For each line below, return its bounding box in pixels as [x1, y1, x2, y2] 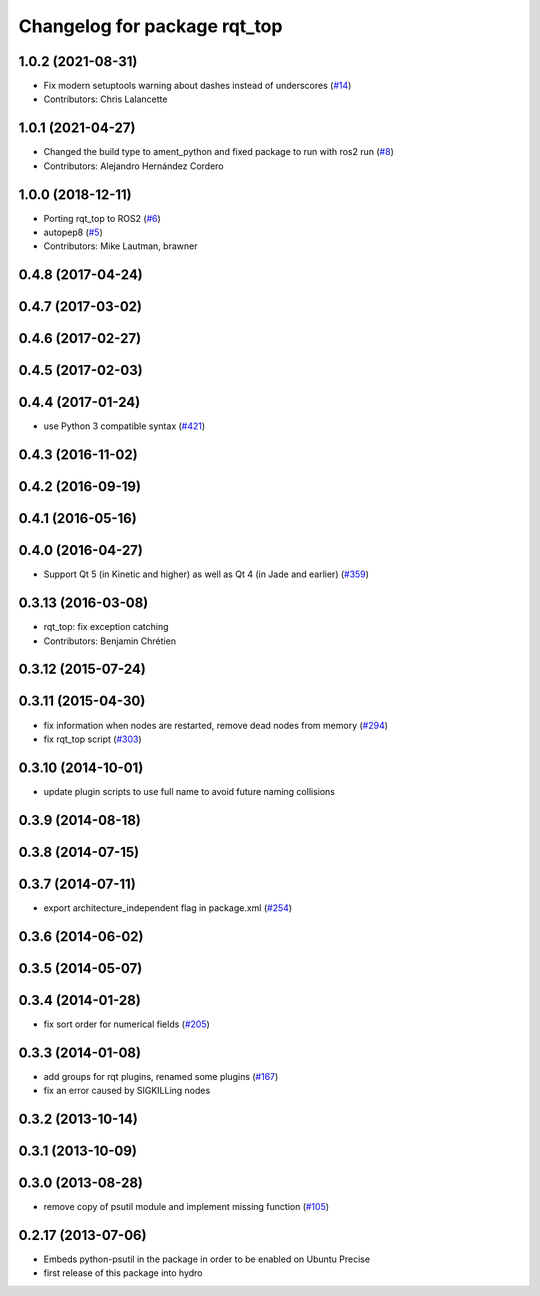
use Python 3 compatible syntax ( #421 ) [43, 420, 206, 432]
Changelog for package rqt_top [18, 15, 283, 37]
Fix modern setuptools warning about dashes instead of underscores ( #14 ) [43, 80, 352, 92]
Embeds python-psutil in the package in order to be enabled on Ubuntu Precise [43, 1253, 370, 1265]
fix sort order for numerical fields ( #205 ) [43, 1018, 210, 1030]
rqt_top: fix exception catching [43, 621, 169, 633]
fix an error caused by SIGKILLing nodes [43, 1085, 211, 1097]
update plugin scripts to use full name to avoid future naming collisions [43, 785, 335, 797]
